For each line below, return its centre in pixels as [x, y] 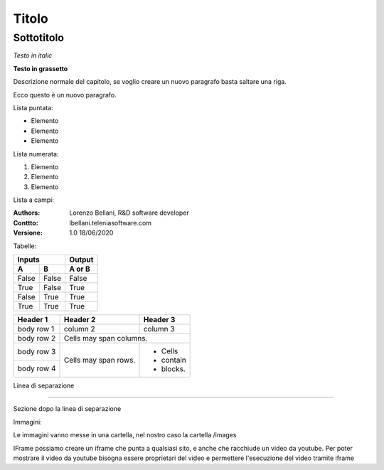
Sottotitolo [38, 38]
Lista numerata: [36, 154]
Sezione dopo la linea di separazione [67, 409]
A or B [80, 269]
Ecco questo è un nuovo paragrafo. [65, 95]
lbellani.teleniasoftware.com [111, 223]
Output [81, 260]
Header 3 [159, 320]
